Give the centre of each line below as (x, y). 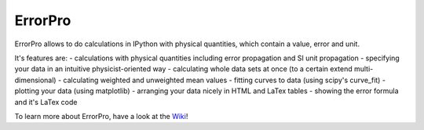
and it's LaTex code (46, 102)
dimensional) (35, 80)
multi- (364, 69)
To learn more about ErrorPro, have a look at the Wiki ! (101, 116)
